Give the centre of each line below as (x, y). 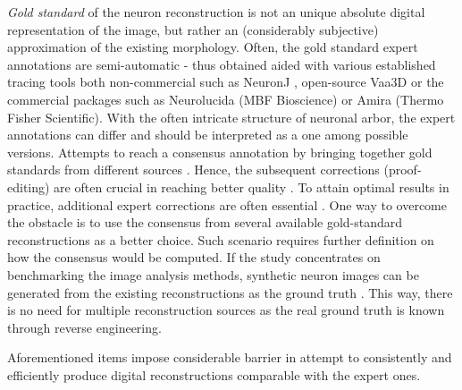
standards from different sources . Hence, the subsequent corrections (193, 170)
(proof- (403, 170)
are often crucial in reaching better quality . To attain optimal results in (252, 187)
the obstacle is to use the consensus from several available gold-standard (205, 222)
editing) (29, 187)
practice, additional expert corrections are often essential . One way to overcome (227, 204)
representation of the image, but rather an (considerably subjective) (193, 29)
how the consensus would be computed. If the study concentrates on (194, 257)
